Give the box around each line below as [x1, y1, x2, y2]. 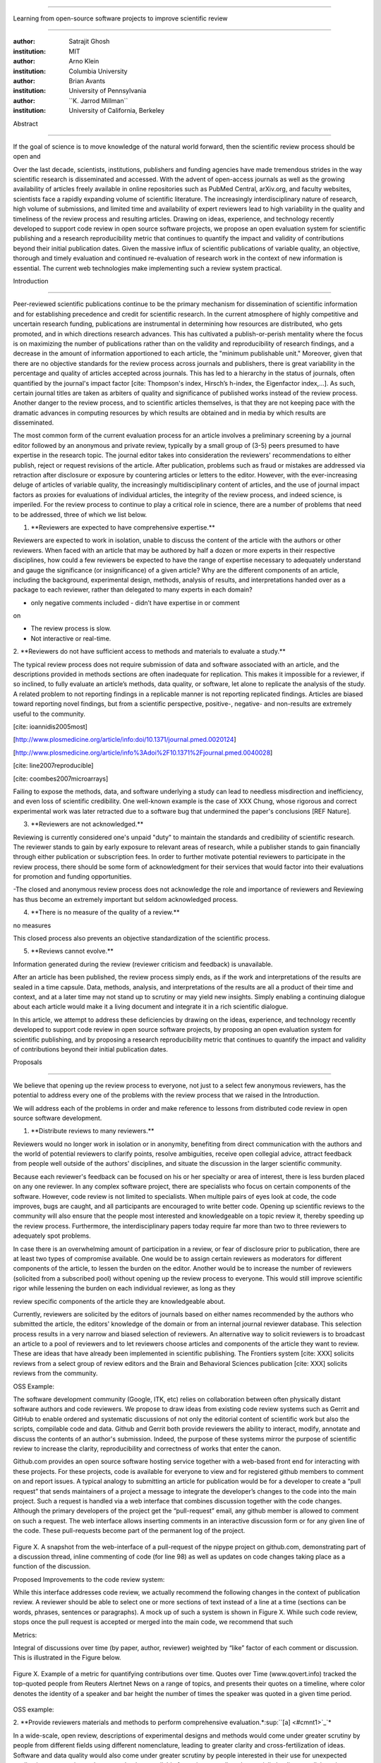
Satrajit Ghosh [68, 37, 110, 46]
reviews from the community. [13, 1369, 98, 1378]
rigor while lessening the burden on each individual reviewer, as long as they [13, 1284, 236, 1293]
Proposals [13, 1058, 42, 1066]
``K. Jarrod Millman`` [68, 96, 128, 105]
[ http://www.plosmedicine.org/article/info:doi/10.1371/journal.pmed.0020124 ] [13, 736, 236, 744]
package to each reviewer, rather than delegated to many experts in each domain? [13, 585, 253, 594]
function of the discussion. [13, 1562, 91, 1570]
